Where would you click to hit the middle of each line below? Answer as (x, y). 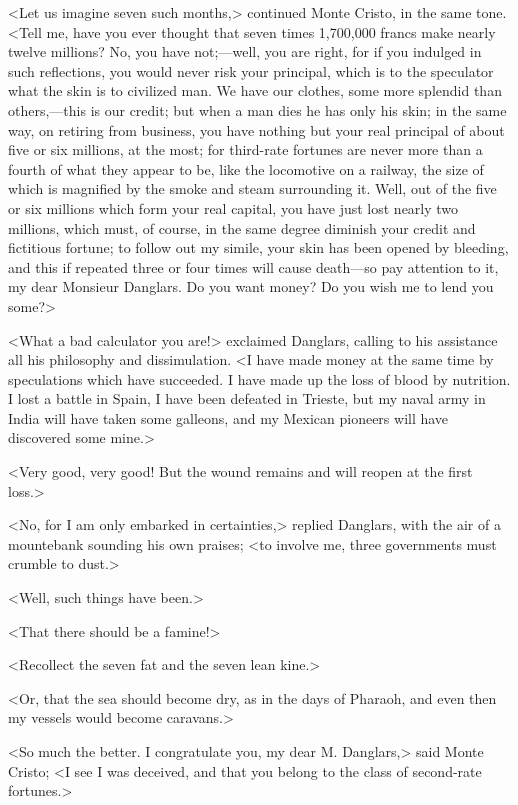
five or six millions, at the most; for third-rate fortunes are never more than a (245, 149)
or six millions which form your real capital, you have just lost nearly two (233, 207)
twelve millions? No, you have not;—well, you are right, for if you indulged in (245, 51)
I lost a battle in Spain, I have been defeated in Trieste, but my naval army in (247, 398)
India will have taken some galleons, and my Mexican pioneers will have (228, 417)
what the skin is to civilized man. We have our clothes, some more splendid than (255, 90)
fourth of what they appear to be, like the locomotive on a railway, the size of (246, 168)
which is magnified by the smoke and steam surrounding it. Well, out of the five (252, 188)
